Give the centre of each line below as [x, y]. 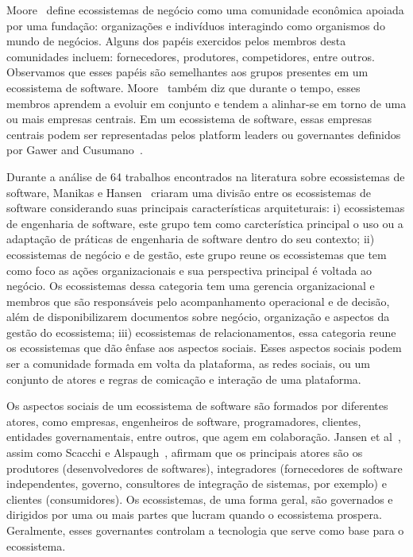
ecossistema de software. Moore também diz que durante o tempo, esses [183, 87]
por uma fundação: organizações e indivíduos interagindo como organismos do [196, 25]
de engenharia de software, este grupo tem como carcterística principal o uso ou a [205, 223]
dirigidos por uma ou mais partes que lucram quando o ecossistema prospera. [194, 514]
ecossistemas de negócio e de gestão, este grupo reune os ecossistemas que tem [197, 254]
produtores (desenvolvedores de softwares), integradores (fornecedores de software [205, 468]
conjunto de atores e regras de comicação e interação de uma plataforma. [184, 379]
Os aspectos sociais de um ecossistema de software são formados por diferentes [197, 406]
